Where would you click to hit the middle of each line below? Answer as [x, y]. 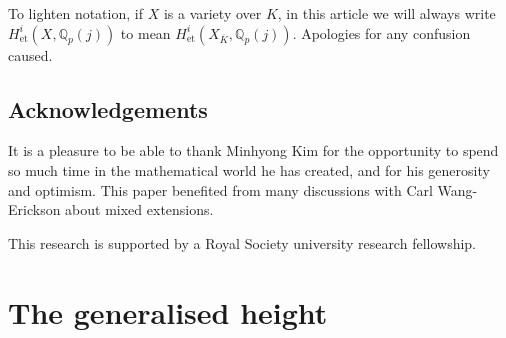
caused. [30, 54]
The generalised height [168, 311]
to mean [145, 32]
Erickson [34, 209]
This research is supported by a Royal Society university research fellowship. [242, 242]
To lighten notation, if [75, 13]
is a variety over [212, 13]
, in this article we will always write [386, 13]
